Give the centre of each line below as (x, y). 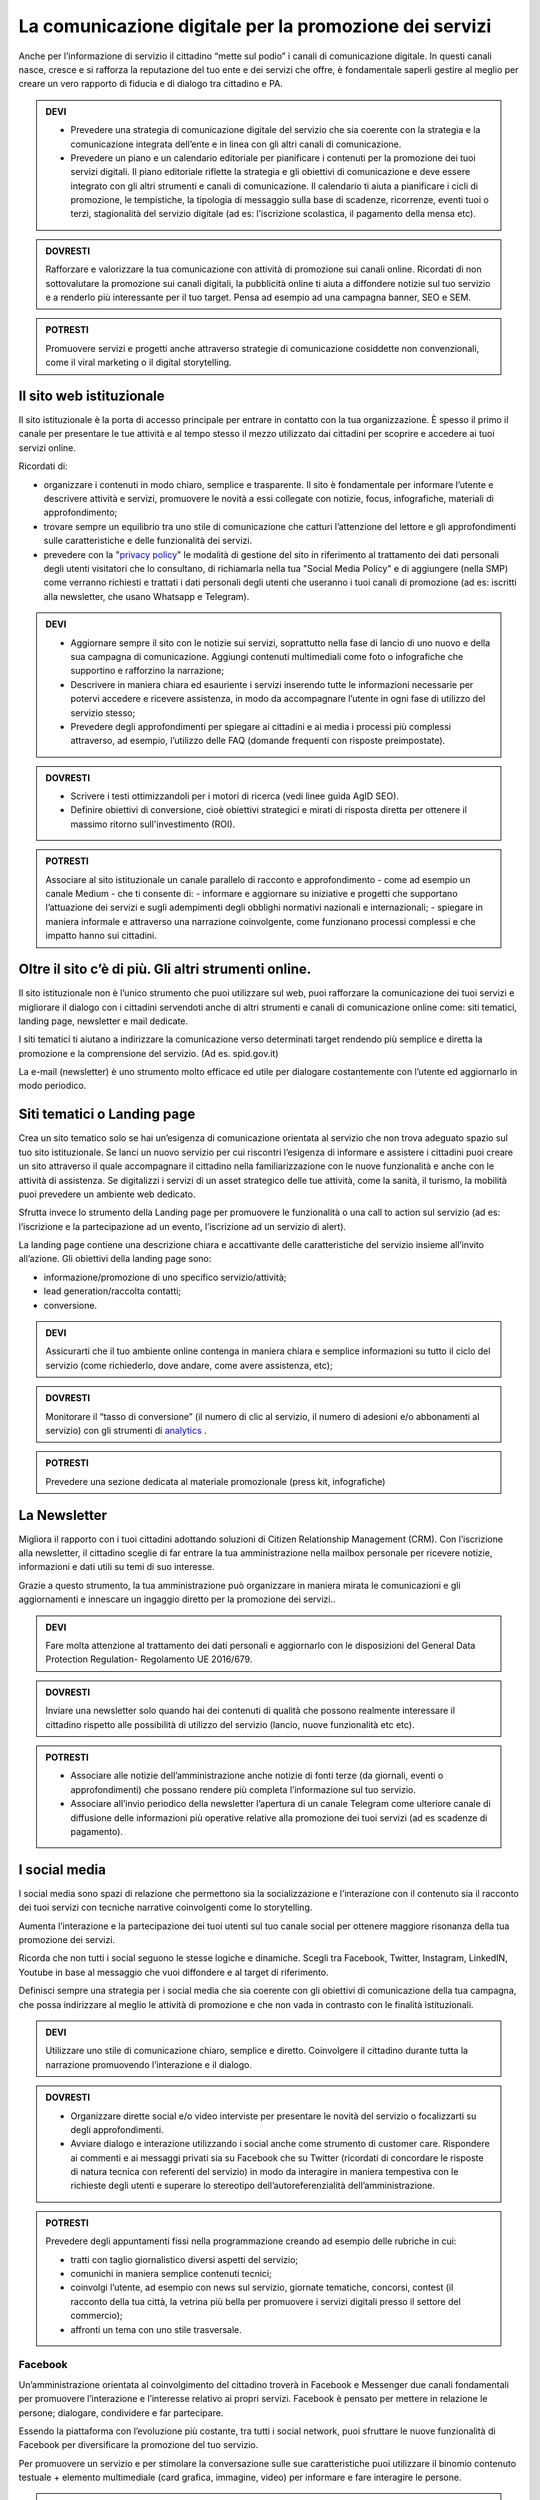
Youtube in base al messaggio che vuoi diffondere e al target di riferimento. (173, 1972)
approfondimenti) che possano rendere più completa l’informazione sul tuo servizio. (243, 1789)
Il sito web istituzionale (91, 396)
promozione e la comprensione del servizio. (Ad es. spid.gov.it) (148, 1053)
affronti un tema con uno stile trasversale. (156, 2329)
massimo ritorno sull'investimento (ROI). (153, 824)
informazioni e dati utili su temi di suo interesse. (116, 1567)
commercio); (97, 2316)
